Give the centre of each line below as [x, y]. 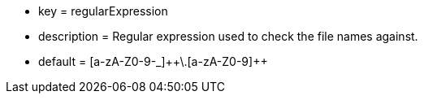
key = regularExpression [103, 11]
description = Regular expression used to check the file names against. [228, 36]
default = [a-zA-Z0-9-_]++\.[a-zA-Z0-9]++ [153, 61]
